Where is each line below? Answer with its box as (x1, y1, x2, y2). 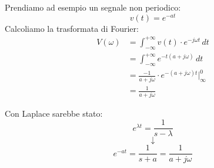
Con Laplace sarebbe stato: (5, 107, 103, 119)
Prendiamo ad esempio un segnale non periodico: (5, 1, 181, 13)
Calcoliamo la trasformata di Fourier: (5, 22, 139, 34)
